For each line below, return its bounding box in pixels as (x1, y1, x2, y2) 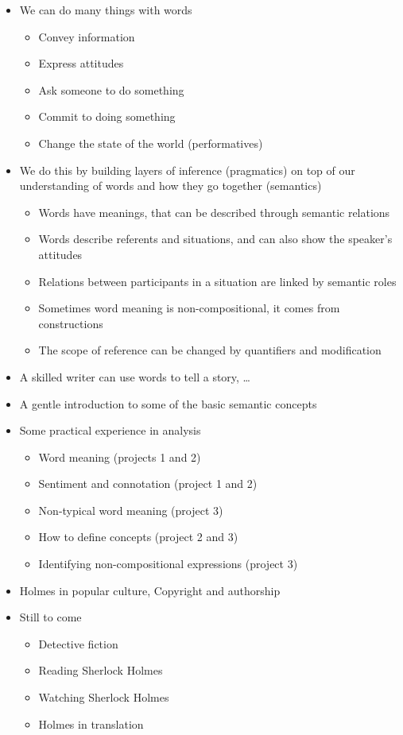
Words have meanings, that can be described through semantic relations (38, 203, 390, 220)
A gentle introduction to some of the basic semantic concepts (19, 395, 317, 412)
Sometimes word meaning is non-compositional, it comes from (38, 300, 340, 316)
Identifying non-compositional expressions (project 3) (38, 555, 298, 572)
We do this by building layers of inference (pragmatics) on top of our (19, 161, 355, 178)
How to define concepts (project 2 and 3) (38, 528, 238, 545)
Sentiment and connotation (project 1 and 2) (38, 475, 258, 492)
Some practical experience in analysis (19, 422, 201, 439)
